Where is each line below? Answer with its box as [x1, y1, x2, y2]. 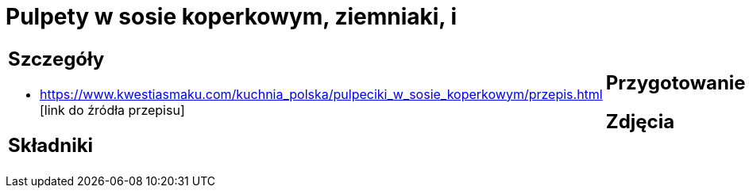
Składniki [8, 133, 94, 157]
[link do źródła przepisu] [40, 101, 185, 118]
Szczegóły [8, 47, 105, 70]
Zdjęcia [605, 109, 675, 133]
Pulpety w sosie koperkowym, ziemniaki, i [6, 3, 458, 30]
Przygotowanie [605, 70, 746, 94]
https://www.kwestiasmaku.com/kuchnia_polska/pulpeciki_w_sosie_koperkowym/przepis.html [40, 86, 603, 102]
